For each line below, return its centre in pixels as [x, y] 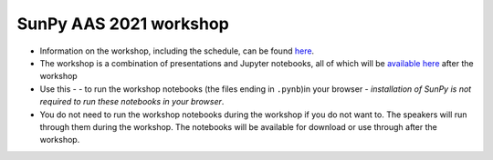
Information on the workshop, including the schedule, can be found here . [177, 51]
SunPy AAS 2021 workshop [123, 24]
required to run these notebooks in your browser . [132, 102]
